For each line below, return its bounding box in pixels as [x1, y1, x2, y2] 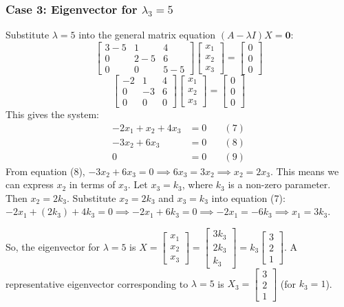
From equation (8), [6, 163, 85, 178]
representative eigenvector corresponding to [6, 276, 189, 291]
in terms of [69, 177, 116, 192]
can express [6, 177, 54, 192]
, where [182, 177, 213, 192]
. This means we [270, 163, 339, 178]
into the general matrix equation [78, 27, 216, 42]
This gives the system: [6, 107, 99, 121]
